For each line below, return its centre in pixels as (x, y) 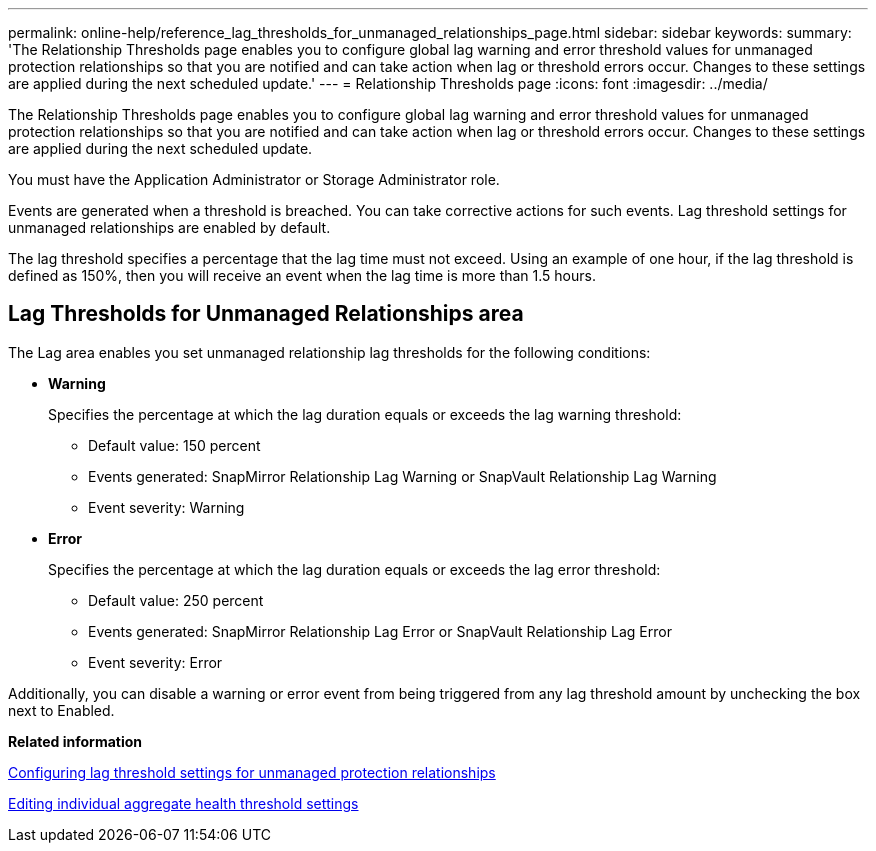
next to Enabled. (61, 710)
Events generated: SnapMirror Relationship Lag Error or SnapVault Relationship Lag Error (380, 631)
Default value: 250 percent (176, 600)
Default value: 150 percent (174, 445)
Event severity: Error (155, 662)
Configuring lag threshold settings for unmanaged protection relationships (252, 772)
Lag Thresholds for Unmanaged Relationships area (266, 314)
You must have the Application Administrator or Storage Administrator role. (254, 179)
